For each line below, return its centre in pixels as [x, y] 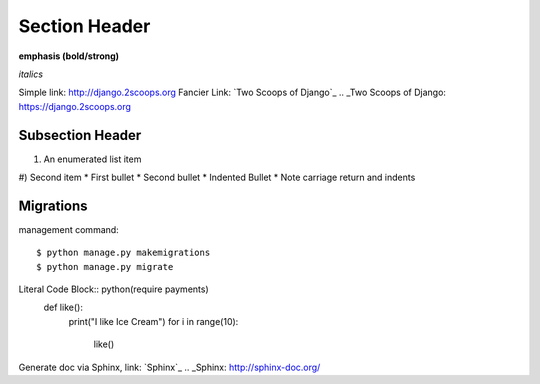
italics [31, 74]
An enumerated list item [92, 159]
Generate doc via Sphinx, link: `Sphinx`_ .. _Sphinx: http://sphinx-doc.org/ [169, 367]
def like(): [63, 307]
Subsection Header [80, 135]
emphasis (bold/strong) [69, 56]
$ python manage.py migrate [105, 266]
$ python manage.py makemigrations [123, 253]
